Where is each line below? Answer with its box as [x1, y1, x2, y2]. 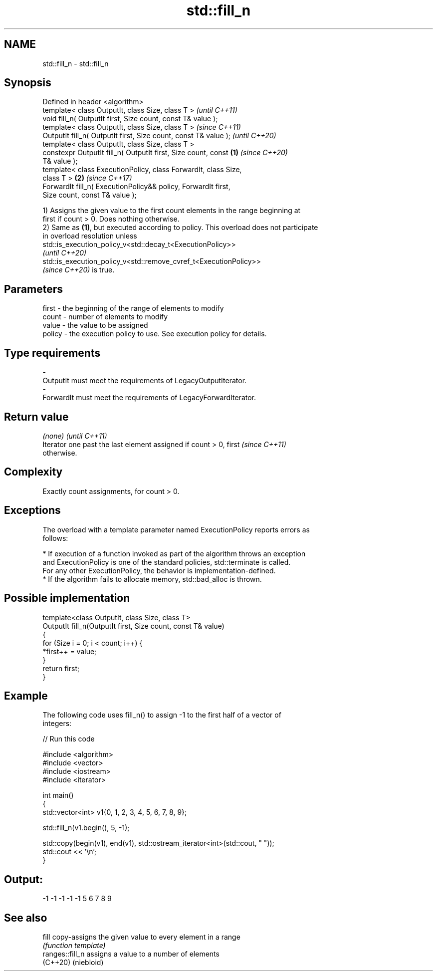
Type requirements [4, 346, 101, 359]
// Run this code [42, 734, 95, 743]
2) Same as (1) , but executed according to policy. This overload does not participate [42, 223, 318, 232]
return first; [42, 664, 80, 673]
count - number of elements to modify [42, 312, 168, 321]
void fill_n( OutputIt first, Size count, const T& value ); [42, 114, 218, 123]
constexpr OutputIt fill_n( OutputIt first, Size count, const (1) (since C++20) [42, 148, 288, 157]
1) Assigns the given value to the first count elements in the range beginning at [42, 206, 301, 215]
